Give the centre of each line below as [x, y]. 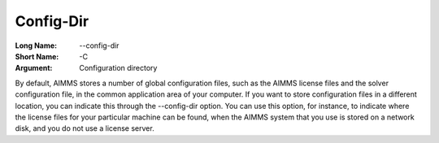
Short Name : [37, 56]
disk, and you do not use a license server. [85, 128]
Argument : [34, 68]
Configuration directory [118, 68]
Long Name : [36, 45]
